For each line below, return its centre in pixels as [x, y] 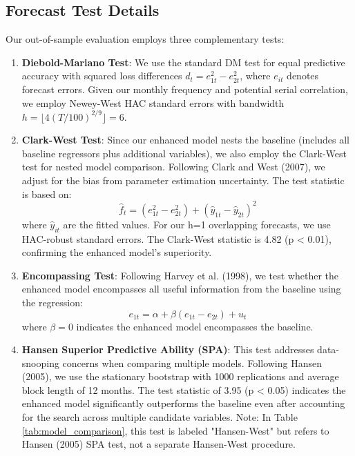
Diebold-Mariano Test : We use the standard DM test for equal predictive [183, 62]
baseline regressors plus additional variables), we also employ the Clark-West [184, 153]
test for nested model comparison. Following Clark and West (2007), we [173, 167]
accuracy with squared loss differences [102, 76]
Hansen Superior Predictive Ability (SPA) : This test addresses [168, 349]
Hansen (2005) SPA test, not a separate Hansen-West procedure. [159, 444]
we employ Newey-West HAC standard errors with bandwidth [153, 102]
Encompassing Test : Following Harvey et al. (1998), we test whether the [180, 275]
